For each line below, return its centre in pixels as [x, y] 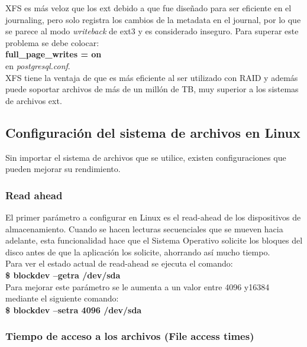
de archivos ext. [34, 100]
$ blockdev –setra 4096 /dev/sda [74, 309]
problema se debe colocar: [52, 42]
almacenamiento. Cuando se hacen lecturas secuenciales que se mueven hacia [144, 228]
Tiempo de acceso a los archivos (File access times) [130, 336]
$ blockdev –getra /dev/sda [63, 275]
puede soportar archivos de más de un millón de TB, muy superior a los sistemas [152, 89]
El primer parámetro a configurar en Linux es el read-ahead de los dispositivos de [153, 217]
